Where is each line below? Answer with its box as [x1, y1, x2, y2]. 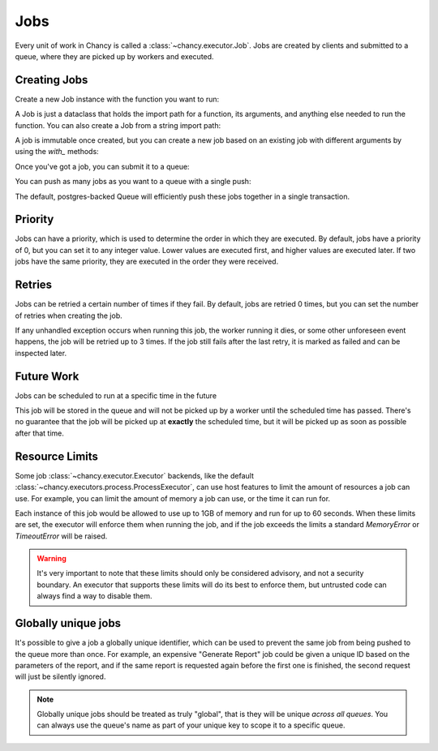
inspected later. [15, 348, 67, 358]
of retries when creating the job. [15, 311, 122, 320]
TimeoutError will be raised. [15, 531, 108, 541]
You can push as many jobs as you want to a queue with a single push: [15, 177, 251, 187]
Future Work [15, 369, 79, 383]
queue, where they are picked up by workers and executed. [15, 51, 214, 61]
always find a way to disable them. [36, 591, 153, 601]
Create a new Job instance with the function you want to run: [15, 94, 220, 104]
